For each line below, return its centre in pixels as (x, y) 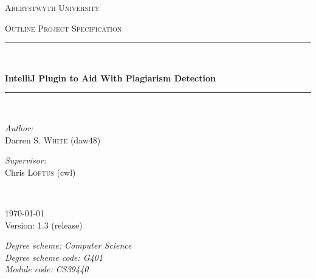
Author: (19, 127)
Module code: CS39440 (47, 269)
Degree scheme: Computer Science (68, 245)
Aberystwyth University (52, 7)
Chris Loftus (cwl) (40, 172)
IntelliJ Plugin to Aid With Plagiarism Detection (110, 77)
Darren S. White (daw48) (53, 139)
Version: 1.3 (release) (44, 225)
